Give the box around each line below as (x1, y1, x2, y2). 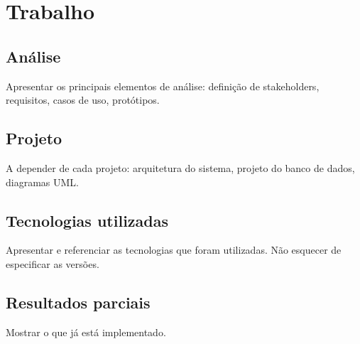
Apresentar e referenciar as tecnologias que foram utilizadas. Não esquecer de (6, 242, 342, 257)
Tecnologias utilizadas (6, 209, 169, 231)
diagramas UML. (6, 174, 79, 189)
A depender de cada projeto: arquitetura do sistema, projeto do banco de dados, (6, 160, 355, 175)
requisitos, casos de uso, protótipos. (6, 92, 160, 107)
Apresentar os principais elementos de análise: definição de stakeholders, (6, 78, 320, 93)
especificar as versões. (6, 256, 99, 271)
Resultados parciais (6, 291, 151, 313)
